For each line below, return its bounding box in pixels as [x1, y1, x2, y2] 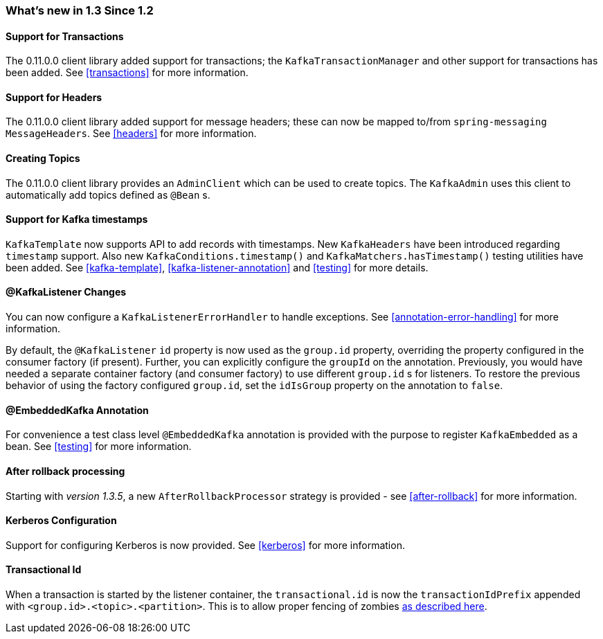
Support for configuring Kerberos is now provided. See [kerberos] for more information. [6, 539, 405, 551]
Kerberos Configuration [6, 514, 117, 527]
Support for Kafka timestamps [6, 213, 148, 226]
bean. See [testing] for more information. [6, 440, 192, 453]
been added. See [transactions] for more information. [6, 66, 249, 79]
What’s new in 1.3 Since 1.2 [6, 3, 154, 17]
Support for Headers [6, 91, 102, 103]
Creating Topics [6, 152, 80, 165]
